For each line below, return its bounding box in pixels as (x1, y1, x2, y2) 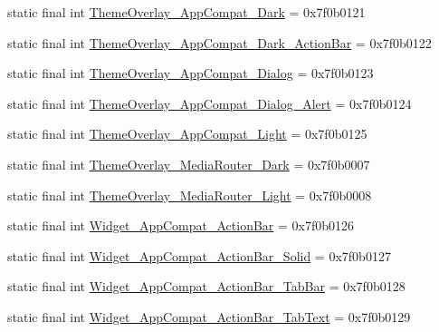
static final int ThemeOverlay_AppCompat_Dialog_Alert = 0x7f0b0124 (7, 93, 412, 112)
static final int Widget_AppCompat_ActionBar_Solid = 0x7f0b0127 (7, 246, 391, 265)
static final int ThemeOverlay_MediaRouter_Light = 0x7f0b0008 (7, 185, 372, 204)
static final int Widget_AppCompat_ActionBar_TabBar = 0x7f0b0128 (7, 277, 406, 296)
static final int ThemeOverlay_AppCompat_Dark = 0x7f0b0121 (7, 3, 366, 21)
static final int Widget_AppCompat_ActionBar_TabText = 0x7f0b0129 (7, 307, 411, 326)
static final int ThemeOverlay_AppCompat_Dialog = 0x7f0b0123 (7, 63, 374, 83)
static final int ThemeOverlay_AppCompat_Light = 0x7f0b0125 (7, 124, 367, 143)
